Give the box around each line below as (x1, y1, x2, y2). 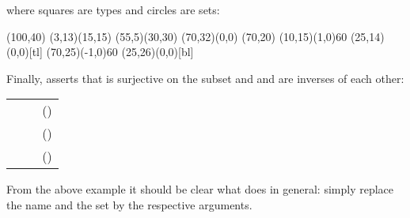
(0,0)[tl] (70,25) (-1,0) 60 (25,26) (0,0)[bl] (6, 43, 194, 60)
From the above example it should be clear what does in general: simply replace (6, 181, 394, 197)
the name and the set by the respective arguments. (6, 196, 252, 212)
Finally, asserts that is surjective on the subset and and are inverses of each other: (6, 70, 404, 86)
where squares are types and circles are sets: (6, 2, 220, 17)
